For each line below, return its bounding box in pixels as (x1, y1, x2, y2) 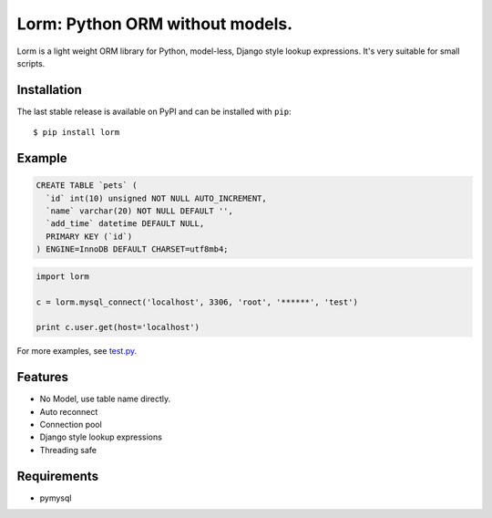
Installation (16, 82, 82, 98)
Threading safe (39, 444, 97, 455)
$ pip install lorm (33, 128, 120, 138)
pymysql (39, 492, 72, 503)
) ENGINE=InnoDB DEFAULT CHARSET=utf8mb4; (36, 244, 229, 254)
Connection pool (39, 420, 102, 430)
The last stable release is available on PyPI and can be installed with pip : (16, 106, 292, 117)
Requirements (16, 468, 99, 483)
